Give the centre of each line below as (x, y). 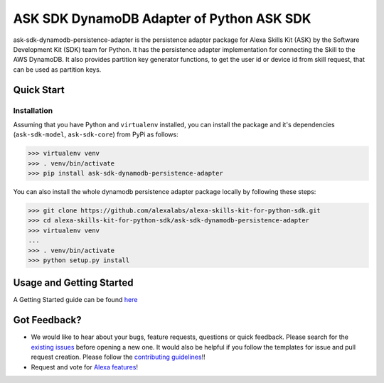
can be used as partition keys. (57, 69)
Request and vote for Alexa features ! (85, 367)
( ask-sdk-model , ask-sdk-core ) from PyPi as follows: (96, 134)
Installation (33, 110)
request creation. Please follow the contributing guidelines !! (118, 357)
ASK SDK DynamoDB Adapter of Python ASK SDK (162, 18)
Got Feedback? (47, 320)
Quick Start (39, 90)
